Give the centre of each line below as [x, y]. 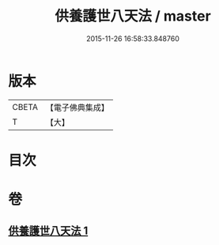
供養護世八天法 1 [48, 231]
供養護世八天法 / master [133, 16]
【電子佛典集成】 [77, 107]
